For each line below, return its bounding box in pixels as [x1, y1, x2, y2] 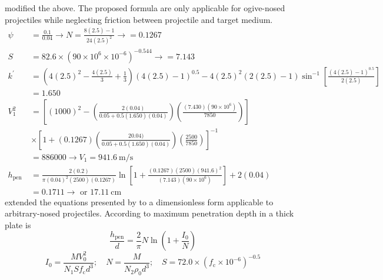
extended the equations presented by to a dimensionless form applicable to [5, 195, 274, 208]
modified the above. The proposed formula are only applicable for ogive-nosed [5, 2, 285, 14]
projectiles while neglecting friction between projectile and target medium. [5, 13, 273, 25]
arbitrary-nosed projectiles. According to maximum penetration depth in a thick [5, 207, 294, 219]
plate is [5, 218, 31, 231]
